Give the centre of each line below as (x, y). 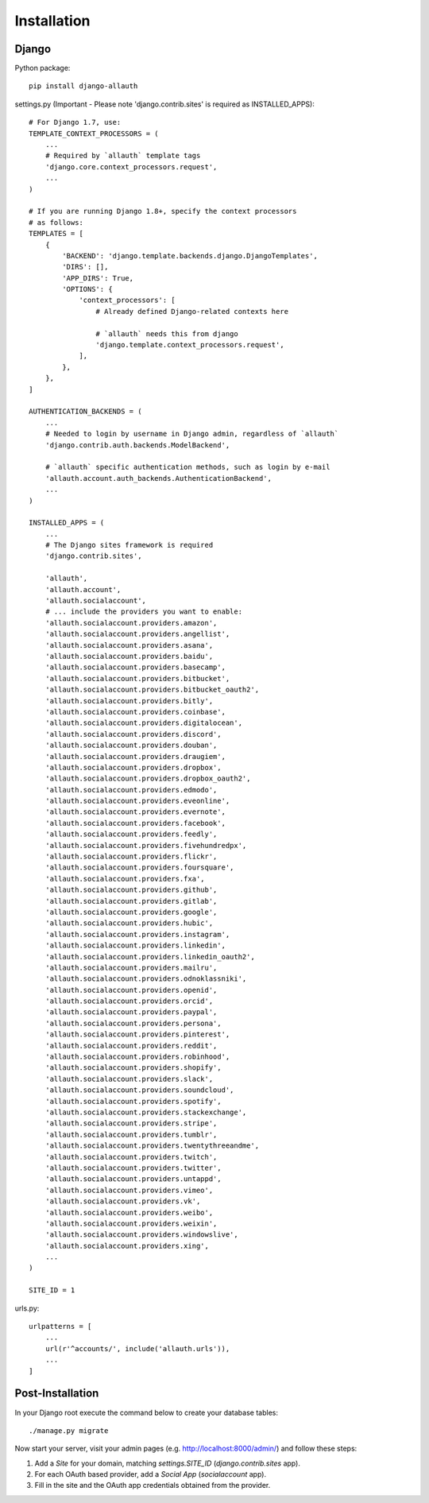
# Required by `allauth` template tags (123, 156)
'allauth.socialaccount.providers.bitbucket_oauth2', (152, 690)
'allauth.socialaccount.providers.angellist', (137, 634)
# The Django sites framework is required (129, 545)
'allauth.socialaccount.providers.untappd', (133, 1179)
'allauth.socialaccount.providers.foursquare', (139, 868)
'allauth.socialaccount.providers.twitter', (133, 1168)
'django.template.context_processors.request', (190, 345)
